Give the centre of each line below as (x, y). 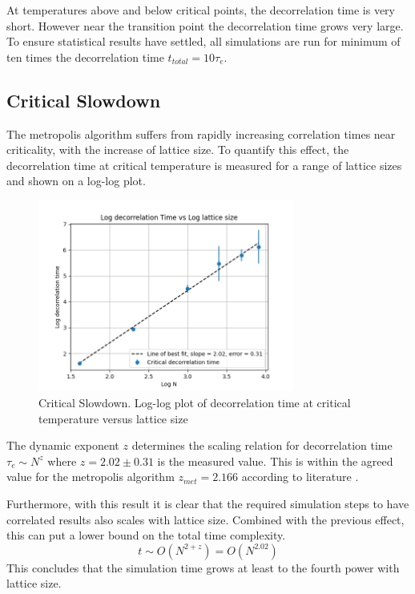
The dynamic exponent (63, 445)
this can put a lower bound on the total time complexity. (146, 535)
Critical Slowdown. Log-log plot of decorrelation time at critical (195, 403)
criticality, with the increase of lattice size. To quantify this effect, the (178, 150)
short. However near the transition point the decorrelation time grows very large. (205, 25)
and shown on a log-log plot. (76, 181)
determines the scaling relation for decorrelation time (262, 445)
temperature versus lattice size (113, 418)
